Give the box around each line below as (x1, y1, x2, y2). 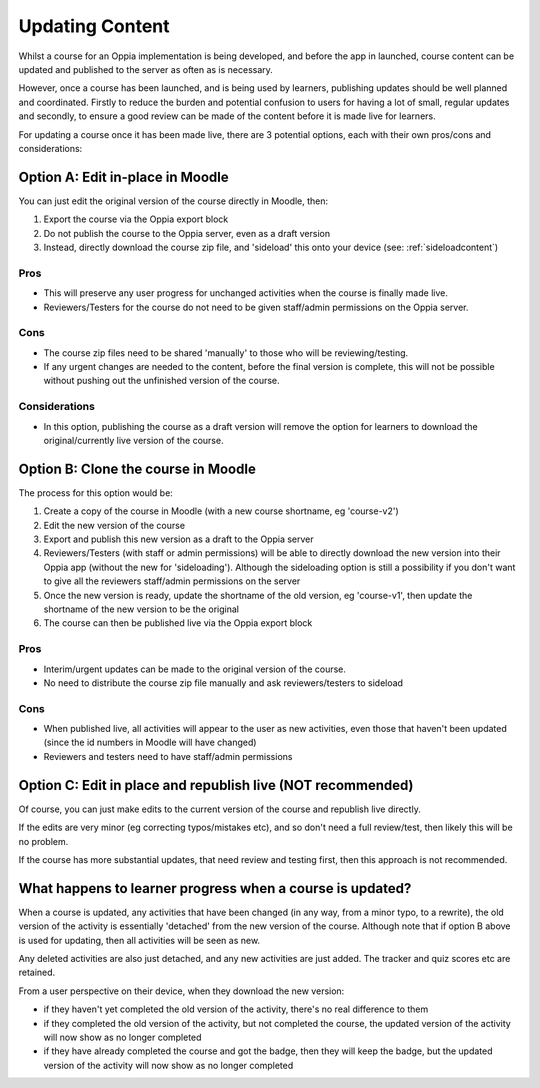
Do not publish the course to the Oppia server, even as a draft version (43, 227, 330, 239)
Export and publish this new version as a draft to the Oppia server (43, 533, 314, 545)
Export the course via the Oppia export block (43, 213, 229, 225)
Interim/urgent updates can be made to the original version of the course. (43, 663, 347, 675)
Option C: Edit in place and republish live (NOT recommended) (18, 776, 414, 794)
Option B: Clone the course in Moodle (18, 460, 257, 477)
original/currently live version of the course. (43, 434, 224, 446)
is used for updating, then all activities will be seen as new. (18, 934, 260, 946)
